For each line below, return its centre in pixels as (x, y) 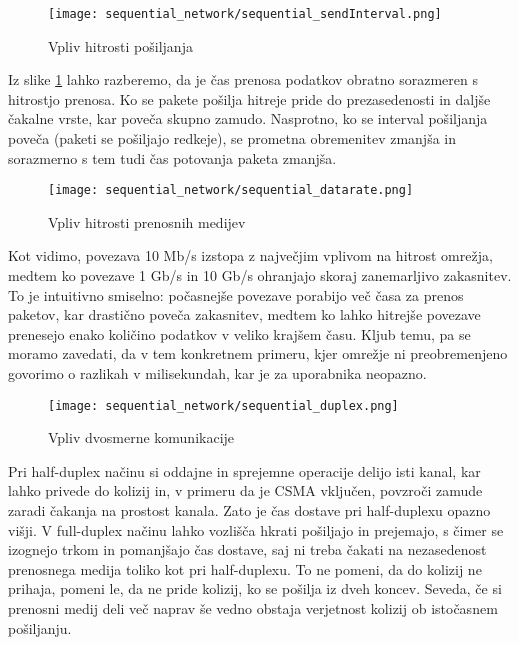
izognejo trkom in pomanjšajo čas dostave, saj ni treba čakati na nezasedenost (247, 549)
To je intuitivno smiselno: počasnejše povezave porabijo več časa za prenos (236, 294)
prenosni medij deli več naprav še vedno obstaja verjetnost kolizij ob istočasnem (253, 608)
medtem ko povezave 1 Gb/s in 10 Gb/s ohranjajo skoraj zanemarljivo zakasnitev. (260, 275)
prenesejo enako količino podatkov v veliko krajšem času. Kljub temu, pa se (239, 333)
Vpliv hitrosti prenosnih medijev (147, 221)
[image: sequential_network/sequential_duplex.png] (223, 405)
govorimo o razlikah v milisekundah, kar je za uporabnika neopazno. (217, 373)
